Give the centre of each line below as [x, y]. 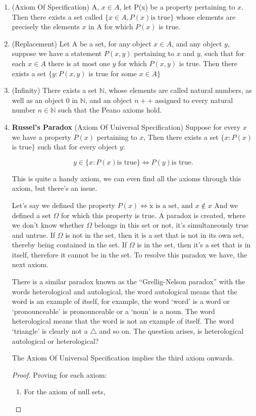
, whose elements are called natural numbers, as [178, 90]
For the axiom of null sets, [65, 392]
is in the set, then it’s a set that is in [194, 245]
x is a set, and [171, 206]
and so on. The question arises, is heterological [171, 331]
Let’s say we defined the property [63, 205]
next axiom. [30, 264]
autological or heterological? [55, 341]
